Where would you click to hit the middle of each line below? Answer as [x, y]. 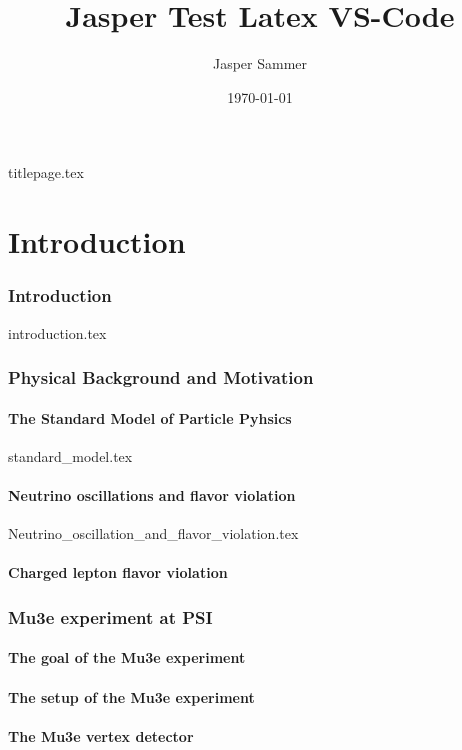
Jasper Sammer [260, 63]
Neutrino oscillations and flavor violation [152, 494]
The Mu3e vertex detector [101, 735]
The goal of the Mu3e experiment [127, 657]
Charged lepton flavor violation [118, 572]
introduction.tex [57, 332]
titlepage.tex [46, 172]
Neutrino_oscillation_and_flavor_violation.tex [153, 533]
